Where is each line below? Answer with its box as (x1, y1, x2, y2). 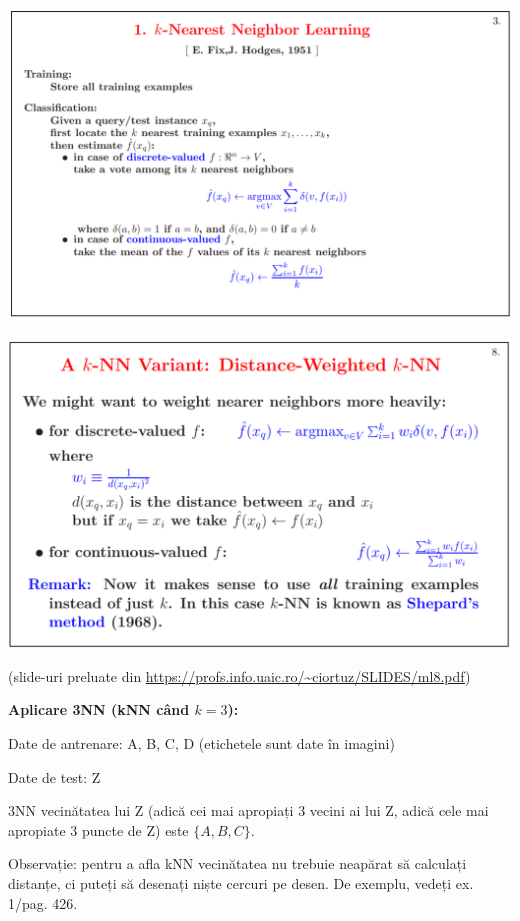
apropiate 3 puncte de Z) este (8, 819, 189, 840)
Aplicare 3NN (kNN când (8, 699, 190, 720)
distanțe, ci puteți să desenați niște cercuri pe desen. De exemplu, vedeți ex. (8, 872, 474, 893)
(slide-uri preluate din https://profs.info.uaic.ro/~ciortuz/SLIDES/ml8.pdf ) (8, 665, 471, 686)
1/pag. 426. (8, 892, 78, 913)
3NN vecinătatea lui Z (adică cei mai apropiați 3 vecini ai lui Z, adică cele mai (8, 800, 489, 821)
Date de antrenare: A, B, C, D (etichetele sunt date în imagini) (8, 733, 395, 753)
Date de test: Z (8, 766, 101, 787)
